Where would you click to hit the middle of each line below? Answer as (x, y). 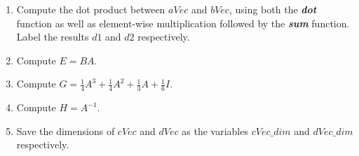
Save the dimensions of (66, 130)
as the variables (215, 130)
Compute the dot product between (91, 9)
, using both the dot (273, 9)
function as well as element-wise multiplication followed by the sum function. (183, 23)
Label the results (53, 37)
